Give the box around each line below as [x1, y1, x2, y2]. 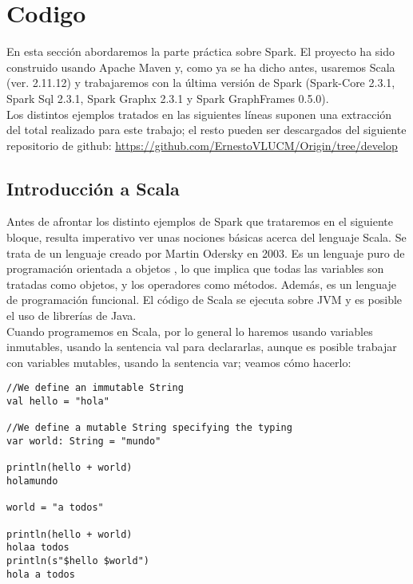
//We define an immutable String [6, 382, 184, 394]
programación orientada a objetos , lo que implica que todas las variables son [6, 260, 384, 277]
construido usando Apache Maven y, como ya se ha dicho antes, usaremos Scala [6, 58, 395, 75]
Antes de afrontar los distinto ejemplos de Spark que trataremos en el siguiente [6, 213, 394, 230]
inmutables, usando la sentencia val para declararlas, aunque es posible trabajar [6, 338, 397, 355]
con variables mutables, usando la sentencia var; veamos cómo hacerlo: [6, 353, 351, 370]
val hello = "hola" [6, 396, 109, 408]
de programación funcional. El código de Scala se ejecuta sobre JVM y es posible [6, 291, 403, 308]
